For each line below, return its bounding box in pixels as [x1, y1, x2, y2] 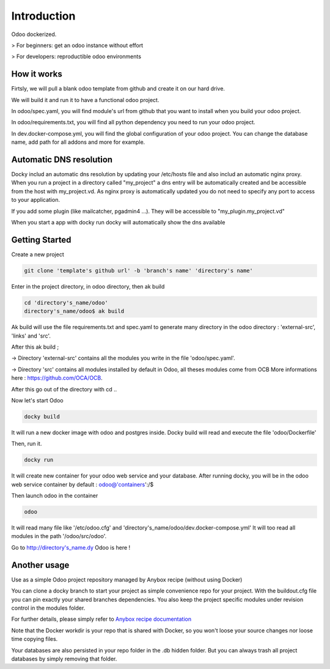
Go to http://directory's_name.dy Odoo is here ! [11, 544, 131, 551]
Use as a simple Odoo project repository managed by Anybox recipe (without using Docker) [11, 575, 243, 583]
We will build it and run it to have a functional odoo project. [11, 96, 159, 103]
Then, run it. [11, 440, 42, 448]
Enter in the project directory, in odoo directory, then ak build [11, 283, 165, 290]
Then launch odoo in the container [11, 492, 98, 500]
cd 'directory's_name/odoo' [24, 299, 108, 306]
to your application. [11, 196, 61, 204]
